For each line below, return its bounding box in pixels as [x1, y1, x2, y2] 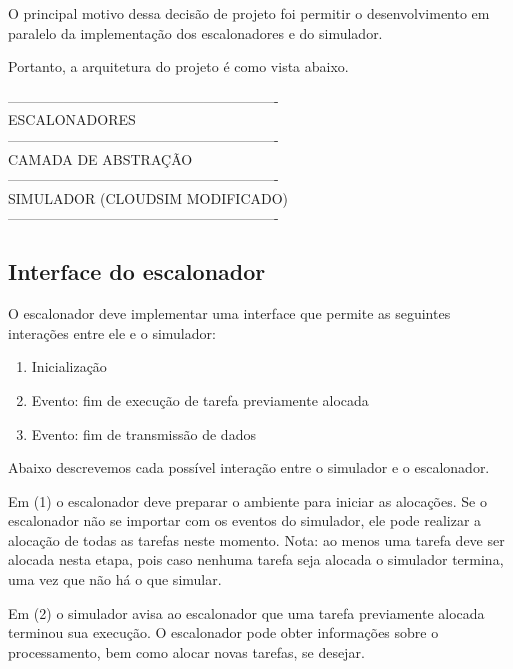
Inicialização [31, 356, 107, 377]
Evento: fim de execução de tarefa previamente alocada [31, 389, 369, 410]
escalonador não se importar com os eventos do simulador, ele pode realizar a [8, 510, 482, 531]
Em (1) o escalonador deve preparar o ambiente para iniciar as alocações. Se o [8, 490, 487, 511]
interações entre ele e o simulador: [8, 322, 216, 343]
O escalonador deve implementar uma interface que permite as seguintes [8, 303, 451, 324]
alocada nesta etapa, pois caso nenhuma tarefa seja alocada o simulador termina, [8, 549, 504, 570]
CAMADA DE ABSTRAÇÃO [8, 148, 193, 169]
